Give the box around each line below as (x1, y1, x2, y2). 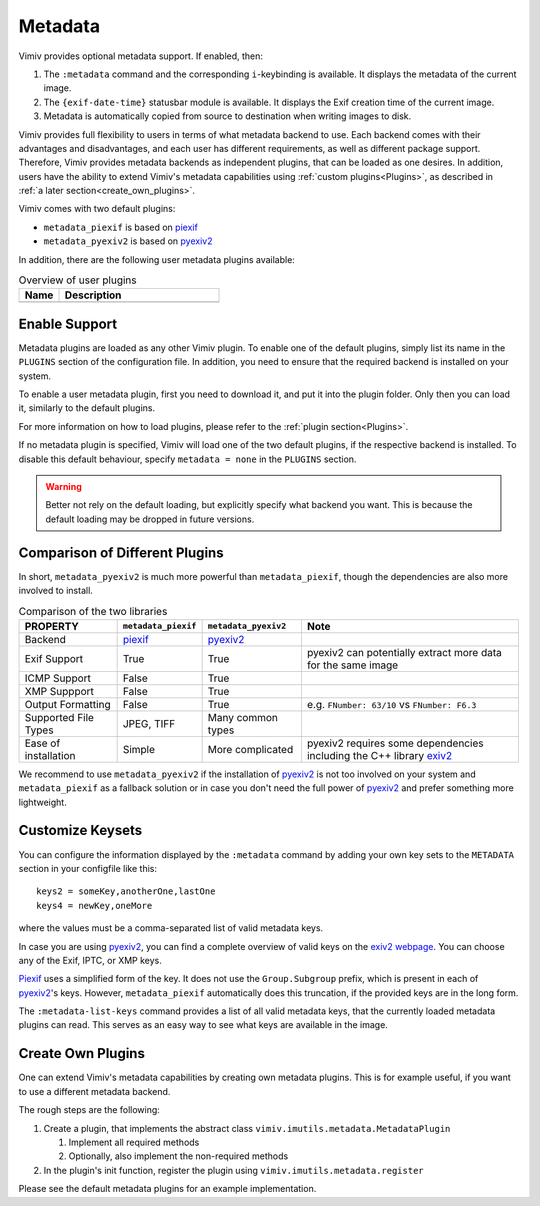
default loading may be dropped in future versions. (45, 513, 255, 525)
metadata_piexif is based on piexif (43, 221, 199, 233)
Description (64, 288, 122, 302)
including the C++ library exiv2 (306, 748, 453, 762)
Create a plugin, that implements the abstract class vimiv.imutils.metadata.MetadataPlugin (43, 1122, 451, 1134)
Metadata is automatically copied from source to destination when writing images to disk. (43, 110, 412, 122)
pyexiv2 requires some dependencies (306, 736, 484, 750)
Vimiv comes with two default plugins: (18, 203, 176, 215)
